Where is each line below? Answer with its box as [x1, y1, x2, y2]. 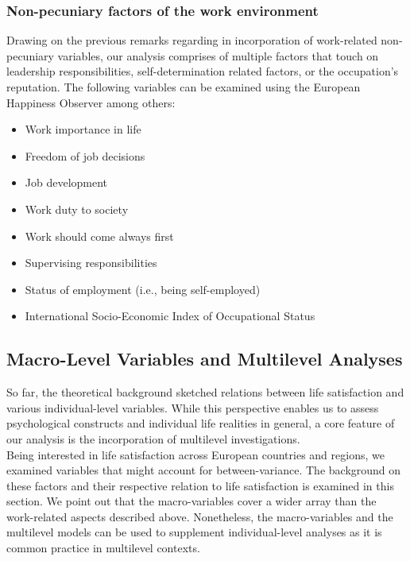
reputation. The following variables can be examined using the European [6, 79, 361, 95]
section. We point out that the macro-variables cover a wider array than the [6, 493, 377, 509]
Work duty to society [25, 200, 129, 217]
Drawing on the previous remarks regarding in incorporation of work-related [6, 32, 377, 48]
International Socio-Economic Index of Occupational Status [25, 308, 315, 324]
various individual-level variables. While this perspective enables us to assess [6, 399, 379, 416]
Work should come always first [25, 227, 174, 244]
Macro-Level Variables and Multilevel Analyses [6, 346, 403, 371]
